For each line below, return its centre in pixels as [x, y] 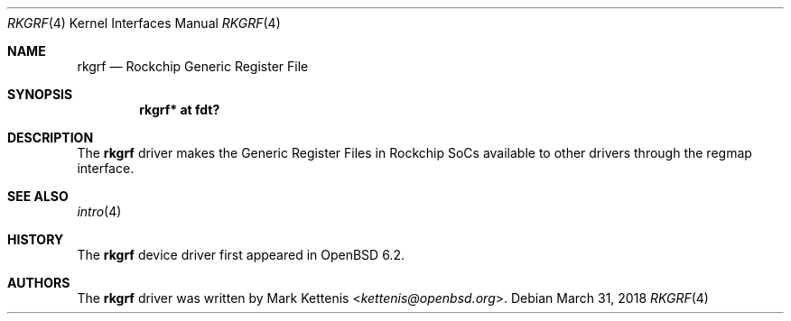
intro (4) [99, 211]
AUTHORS [39, 283]
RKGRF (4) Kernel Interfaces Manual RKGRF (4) [144, 23]
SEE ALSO [38, 196]
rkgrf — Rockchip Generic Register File [193, 66]
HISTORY [36, 239]
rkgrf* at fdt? [180, 110]
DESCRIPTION [51, 138]
